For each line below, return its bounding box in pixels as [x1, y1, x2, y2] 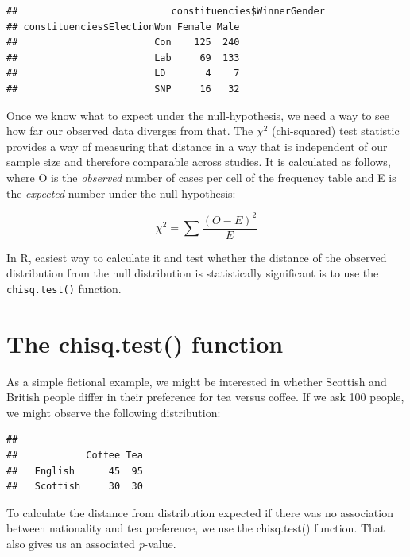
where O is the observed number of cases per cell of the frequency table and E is [6, 168, 396, 185]
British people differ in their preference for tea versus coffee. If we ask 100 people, [6, 389, 404, 405]
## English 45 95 [6, 465, 143, 477]
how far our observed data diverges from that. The [6, 122, 253, 139]
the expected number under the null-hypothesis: [6, 184, 236, 201]
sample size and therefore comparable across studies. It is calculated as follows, [6, 153, 391, 170]
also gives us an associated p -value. [6, 536, 176, 551]
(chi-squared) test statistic [272, 122, 400, 139]
